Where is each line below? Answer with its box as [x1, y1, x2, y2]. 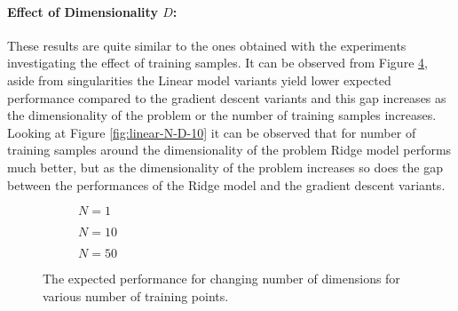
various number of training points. [43, 286, 229, 305]
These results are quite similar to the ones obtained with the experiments [7, 36, 407, 54]
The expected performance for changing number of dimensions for [43, 269, 400, 288]
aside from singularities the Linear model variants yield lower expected [7, 70, 391, 89]
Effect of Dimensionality [7, 2, 158, 20]
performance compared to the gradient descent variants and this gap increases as [7, 88, 446, 107]
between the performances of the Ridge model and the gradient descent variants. [7, 175, 446, 194]
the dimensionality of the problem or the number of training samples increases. [7, 106, 437, 124]
